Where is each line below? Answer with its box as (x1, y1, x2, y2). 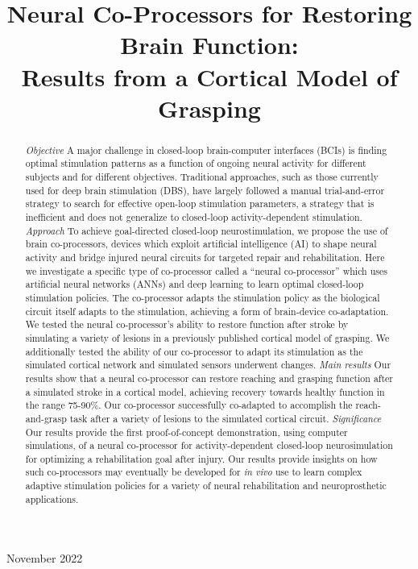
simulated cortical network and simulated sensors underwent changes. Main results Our (25, 358, 391, 372)
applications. (25, 492, 79, 505)
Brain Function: (120, 28, 299, 61)
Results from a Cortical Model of (21, 60, 398, 93)
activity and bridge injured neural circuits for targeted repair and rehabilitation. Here (25, 250, 385, 264)
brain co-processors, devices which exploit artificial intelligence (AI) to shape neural (25, 237, 377, 251)
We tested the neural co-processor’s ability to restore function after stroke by (25, 318, 349, 331)
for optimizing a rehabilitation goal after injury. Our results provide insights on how (25, 451, 378, 465)
